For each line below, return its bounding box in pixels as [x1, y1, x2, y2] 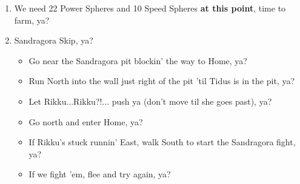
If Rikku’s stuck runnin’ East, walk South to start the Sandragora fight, [28, 136, 296, 148]
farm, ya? [14, 13, 50, 26]
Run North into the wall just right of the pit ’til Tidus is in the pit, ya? [28, 74, 295, 87]
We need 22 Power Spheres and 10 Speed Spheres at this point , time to [14, 2, 286, 14]
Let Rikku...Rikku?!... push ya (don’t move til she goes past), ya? [28, 94, 272, 107]
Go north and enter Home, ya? [28, 115, 143, 128]
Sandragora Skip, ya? [14, 34, 93, 47]
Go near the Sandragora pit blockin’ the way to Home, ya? [28, 54, 247, 67]
